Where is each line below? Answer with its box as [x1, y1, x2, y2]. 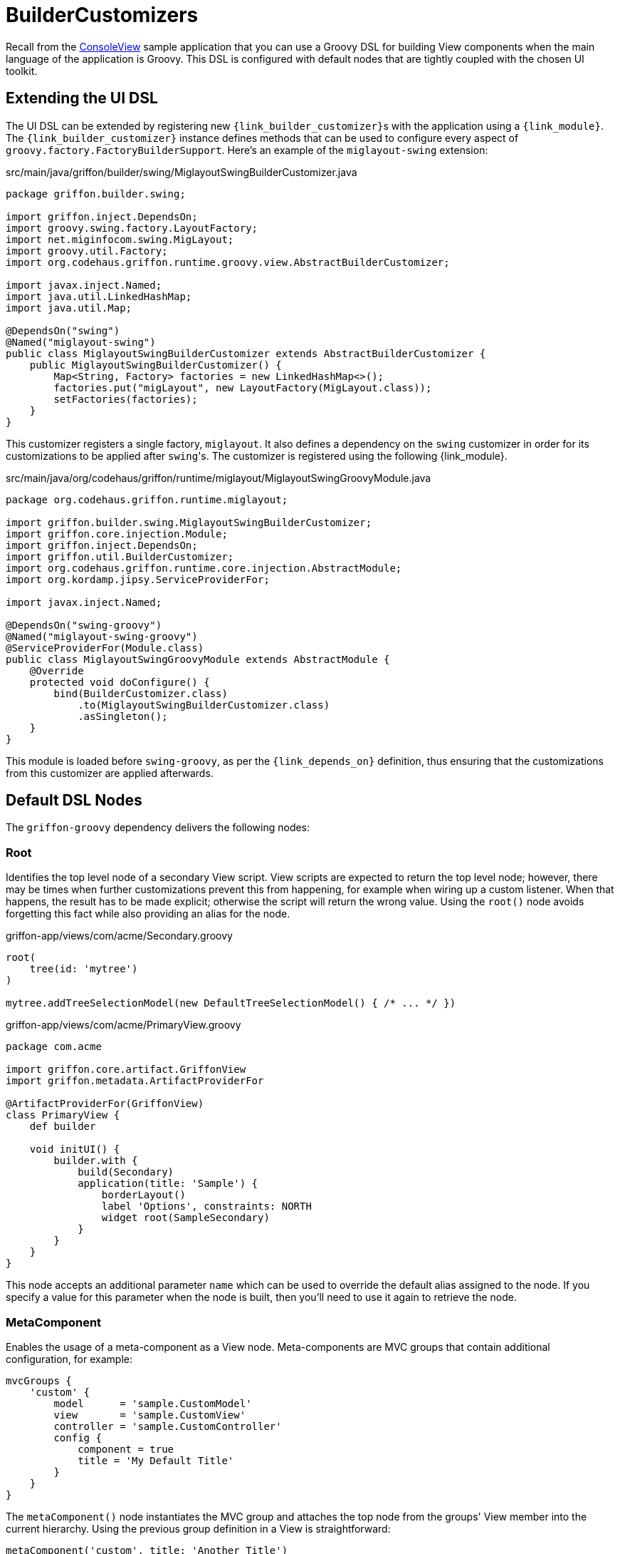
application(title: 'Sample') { [78, 1178, 258, 1190]
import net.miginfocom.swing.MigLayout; [6, 233, 234, 245]
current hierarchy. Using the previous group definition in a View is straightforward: [6, 1522, 391, 1535]
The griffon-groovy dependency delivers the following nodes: [6, 821, 310, 834]
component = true [78, 1443, 174, 1455]
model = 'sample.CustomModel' [53, 1397, 252, 1409]
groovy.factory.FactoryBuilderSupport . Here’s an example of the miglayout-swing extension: [6, 143, 488, 156]
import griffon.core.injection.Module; [6, 528, 228, 540]
